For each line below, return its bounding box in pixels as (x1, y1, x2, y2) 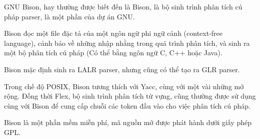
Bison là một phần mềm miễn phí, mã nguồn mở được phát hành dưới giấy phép (4, 117, 251, 128)
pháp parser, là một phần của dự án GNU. (4, 11, 135, 21)
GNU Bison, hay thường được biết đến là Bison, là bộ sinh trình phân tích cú (4, 1, 242, 11)
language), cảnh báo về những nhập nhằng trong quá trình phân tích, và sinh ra (4, 37, 250, 48)
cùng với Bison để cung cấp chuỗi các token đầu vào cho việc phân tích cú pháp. (4, 100, 250, 111)
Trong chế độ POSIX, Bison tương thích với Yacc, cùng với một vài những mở (4, 81, 244, 91)
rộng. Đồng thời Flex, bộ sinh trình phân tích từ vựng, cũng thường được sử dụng (4, 91, 256, 101)
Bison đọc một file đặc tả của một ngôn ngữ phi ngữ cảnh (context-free (4, 28, 223, 38)
